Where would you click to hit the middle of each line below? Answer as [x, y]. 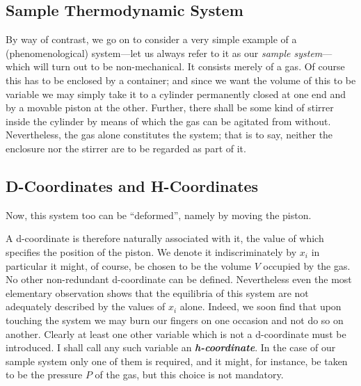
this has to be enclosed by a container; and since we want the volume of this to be [181, 80]
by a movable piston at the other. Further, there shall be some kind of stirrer [170, 107]
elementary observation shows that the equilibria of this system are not [157, 292]
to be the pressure [44, 375]
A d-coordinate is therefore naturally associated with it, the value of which [165, 238]
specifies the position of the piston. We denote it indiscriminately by [151, 251]
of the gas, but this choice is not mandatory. [189, 375]
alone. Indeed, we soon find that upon [260, 306]
